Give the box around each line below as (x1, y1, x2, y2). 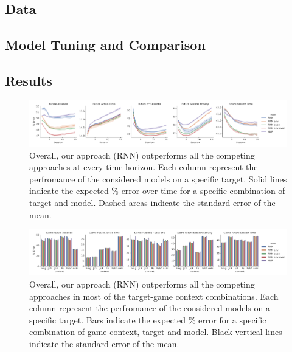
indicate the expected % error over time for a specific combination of (29, 184, 285, 197)
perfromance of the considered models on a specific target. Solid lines (29, 172, 287, 185)
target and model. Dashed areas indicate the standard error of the (29, 196, 276, 209)
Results (5, 71, 52, 89)
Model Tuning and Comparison (5, 35, 206, 54)
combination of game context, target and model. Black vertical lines (29, 325, 282, 338)
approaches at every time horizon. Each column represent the (29, 160, 258, 173)
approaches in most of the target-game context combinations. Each (29, 289, 279, 302)
